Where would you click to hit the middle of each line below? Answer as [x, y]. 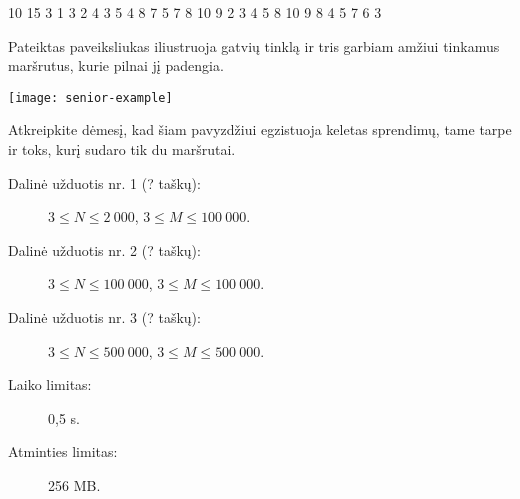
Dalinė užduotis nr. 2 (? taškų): [104, 249]
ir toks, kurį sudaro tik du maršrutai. [122, 149]
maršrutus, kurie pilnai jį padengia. [116, 65]
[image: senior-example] [90, 97]
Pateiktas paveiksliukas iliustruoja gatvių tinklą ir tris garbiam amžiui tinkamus [254, 45]
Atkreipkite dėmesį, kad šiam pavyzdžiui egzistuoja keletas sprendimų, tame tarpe [260, 129]
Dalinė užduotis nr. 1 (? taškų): [104, 182]
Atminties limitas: [63, 451]
